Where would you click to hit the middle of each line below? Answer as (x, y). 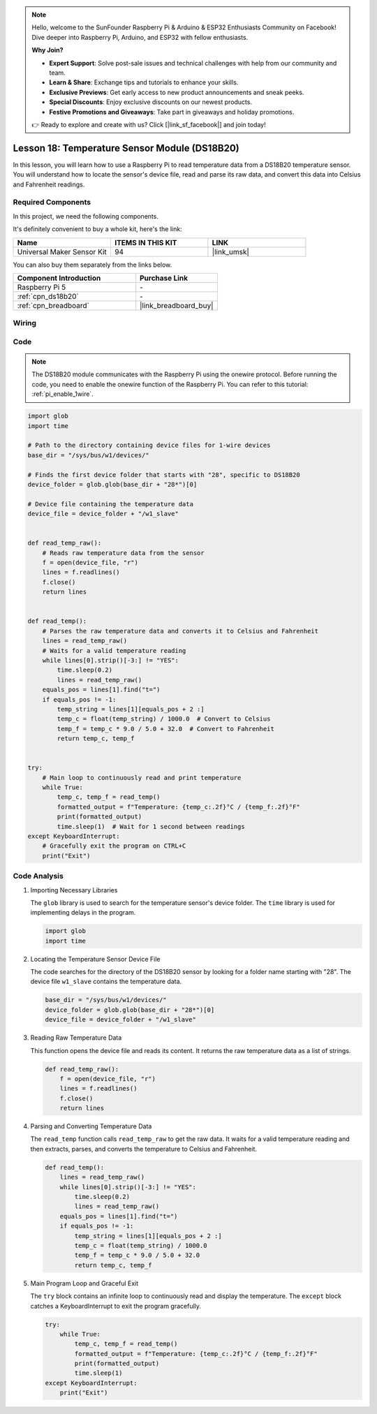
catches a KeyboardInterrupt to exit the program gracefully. (116, 1306)
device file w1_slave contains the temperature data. (106, 982)
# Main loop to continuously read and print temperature (142, 778)
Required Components (52, 202)
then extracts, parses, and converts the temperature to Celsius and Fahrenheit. (144, 1149)
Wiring (25, 323)
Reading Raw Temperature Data (76, 1038)
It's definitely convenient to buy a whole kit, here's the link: (97, 229)
